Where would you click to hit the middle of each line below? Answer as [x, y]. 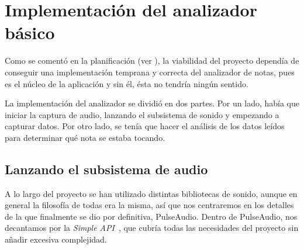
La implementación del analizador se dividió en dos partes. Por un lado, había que [152, 103]
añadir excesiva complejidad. [56, 239]
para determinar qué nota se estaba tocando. [85, 137]
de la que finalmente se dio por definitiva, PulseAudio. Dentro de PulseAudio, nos [151, 216]
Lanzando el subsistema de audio [106, 169]
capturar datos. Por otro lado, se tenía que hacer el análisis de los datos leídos [145, 126]
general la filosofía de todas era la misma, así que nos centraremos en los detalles [149, 205]
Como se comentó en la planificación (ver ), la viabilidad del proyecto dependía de [152, 60]
